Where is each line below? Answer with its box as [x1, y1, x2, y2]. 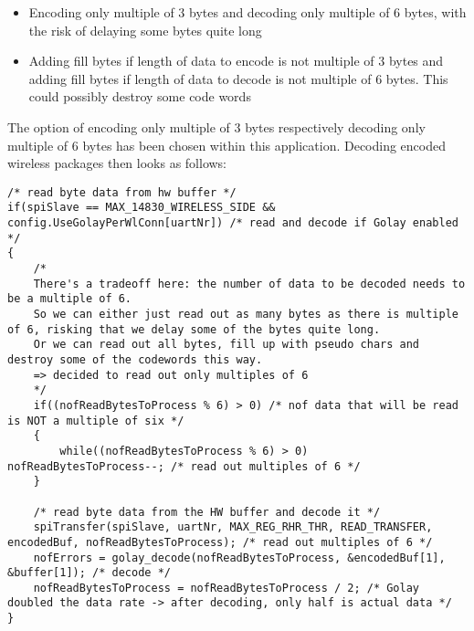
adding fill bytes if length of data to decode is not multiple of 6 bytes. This [28, 68, 448, 88]
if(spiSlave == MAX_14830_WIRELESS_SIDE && [7, 201, 276, 215]
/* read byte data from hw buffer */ [7, 185, 237, 199]
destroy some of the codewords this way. [7, 352, 263, 366]
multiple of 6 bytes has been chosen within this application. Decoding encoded [7, 135, 447, 154]
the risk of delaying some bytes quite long [28, 20, 262, 39]
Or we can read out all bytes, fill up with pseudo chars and [33, 338, 420, 352]
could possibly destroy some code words [28, 87, 251, 106]
